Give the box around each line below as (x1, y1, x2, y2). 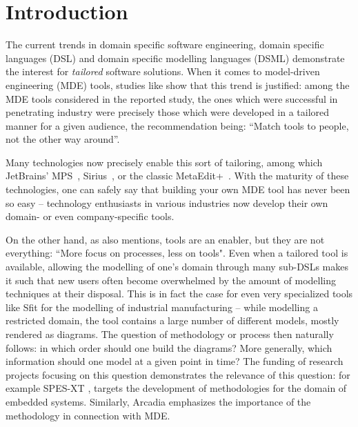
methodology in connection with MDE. (6, 408, 170, 422)
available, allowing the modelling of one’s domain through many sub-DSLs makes (6, 259, 348, 274)
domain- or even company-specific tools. (6, 209, 175, 224)
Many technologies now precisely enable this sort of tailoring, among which (6, 155, 323, 169)
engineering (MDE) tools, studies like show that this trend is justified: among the (6, 77, 350, 92)
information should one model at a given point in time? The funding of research (6, 354, 344, 368)
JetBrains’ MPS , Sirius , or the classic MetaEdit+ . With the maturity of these (6, 168, 349, 183)
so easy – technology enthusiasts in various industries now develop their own (6, 195, 328, 210)
